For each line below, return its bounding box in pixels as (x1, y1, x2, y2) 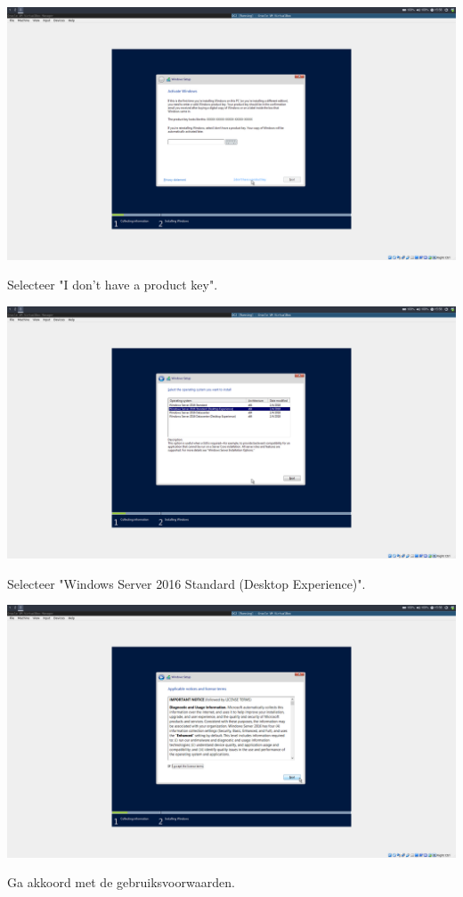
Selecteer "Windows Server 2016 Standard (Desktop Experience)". (7, 574, 366, 592)
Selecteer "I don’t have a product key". (7, 275, 218, 294)
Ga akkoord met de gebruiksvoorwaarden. (7, 873, 235, 892)
